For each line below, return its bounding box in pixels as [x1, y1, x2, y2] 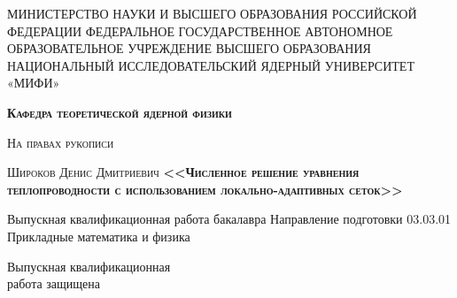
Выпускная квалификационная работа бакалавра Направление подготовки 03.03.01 [7, 210, 452, 228]
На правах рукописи [7, 133, 114, 151]
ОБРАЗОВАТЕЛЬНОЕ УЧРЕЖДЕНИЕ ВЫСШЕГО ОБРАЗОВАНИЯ [7, 39, 371, 57]
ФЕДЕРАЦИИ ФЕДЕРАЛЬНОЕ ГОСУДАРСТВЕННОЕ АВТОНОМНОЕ [7, 21, 393, 40]
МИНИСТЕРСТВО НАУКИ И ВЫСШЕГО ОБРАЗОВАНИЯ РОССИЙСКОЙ [7, 4, 417, 22]
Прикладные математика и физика [7, 226, 190, 245]
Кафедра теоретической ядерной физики [7, 103, 232, 121]
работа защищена [7, 274, 101, 293]
